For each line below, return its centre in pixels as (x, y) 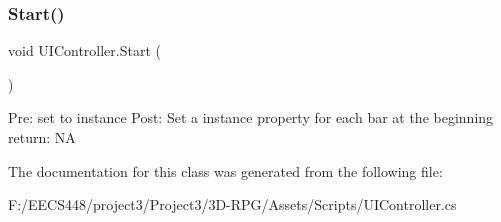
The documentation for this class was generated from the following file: (225, 170)
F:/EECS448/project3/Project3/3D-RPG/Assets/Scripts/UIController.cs (232, 204)
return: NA (42, 137)
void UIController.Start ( (84, 50)
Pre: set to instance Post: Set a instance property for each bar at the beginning (251, 117)
